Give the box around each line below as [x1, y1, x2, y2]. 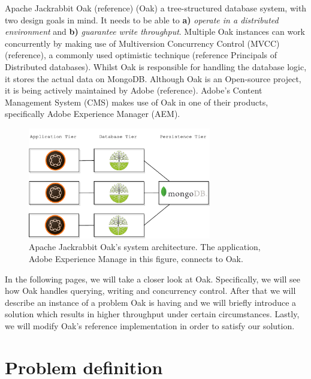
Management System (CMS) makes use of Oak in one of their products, [5, 95, 268, 108]
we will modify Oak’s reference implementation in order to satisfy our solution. [5, 320, 295, 332]
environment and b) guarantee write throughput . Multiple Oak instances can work [5, 25, 306, 38]
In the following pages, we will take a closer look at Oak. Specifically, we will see [5, 272, 300, 285]
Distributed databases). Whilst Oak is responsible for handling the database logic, [5, 60, 307, 73]
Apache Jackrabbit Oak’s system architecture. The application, [29, 240, 261, 253]
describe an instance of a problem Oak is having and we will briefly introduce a [5, 296, 297, 308]
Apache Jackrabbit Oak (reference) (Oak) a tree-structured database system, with [5, 2, 307, 14]
